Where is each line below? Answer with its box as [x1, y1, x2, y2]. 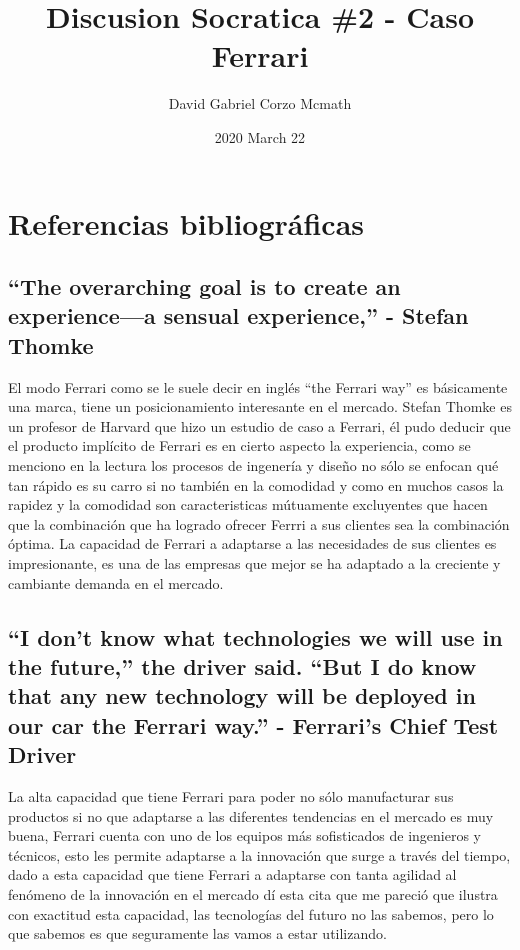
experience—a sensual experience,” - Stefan [8, 300, 469, 331]
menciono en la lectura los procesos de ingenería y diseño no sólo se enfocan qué [8, 455, 499, 476]
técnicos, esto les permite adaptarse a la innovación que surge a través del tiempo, [8, 844, 511, 865]
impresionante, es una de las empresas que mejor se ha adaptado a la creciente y [8, 553, 501, 574]
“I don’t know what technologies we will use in [8, 621, 503, 652]
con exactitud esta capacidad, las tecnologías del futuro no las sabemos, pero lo [8, 903, 494, 924]
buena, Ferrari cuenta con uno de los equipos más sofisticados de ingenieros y [8, 825, 481, 846]
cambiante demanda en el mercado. [8, 572, 224, 593]
